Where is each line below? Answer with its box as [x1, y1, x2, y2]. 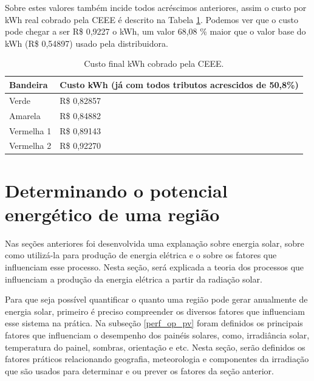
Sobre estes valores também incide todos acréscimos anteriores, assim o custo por [5, 1, 307, 13]
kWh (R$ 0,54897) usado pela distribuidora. [5, 36, 168, 49]
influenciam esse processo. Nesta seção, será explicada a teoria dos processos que [5, 260, 304, 273]
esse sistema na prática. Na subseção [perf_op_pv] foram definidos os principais [5, 317, 303, 329]
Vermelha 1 [9, 124, 52, 137]
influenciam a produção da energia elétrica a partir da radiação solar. [5, 272, 262, 285]
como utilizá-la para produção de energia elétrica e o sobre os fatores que [5, 249, 277, 261]
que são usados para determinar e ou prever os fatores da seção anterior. [5, 364, 274, 377]
